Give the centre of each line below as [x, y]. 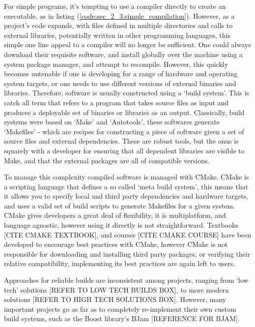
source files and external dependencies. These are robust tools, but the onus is [121, 141]
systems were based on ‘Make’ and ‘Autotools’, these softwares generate [112, 122]
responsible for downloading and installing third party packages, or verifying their [127, 253]
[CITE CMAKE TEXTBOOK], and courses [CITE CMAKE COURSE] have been [128, 234]
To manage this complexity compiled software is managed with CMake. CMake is [127, 177]
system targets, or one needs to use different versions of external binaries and [120, 83]
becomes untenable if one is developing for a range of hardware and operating [121, 74]
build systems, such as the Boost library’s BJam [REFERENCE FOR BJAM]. [122, 318]
